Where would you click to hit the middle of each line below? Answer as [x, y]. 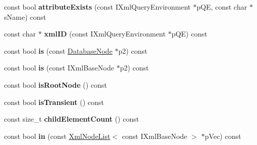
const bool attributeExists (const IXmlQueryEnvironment [98, 7]
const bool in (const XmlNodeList [57, 136]
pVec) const [223, 136]
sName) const [25, 16]
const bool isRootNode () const [56, 84]
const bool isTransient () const [54, 102]
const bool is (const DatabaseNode [58, 50]
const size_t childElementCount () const [72, 119]
